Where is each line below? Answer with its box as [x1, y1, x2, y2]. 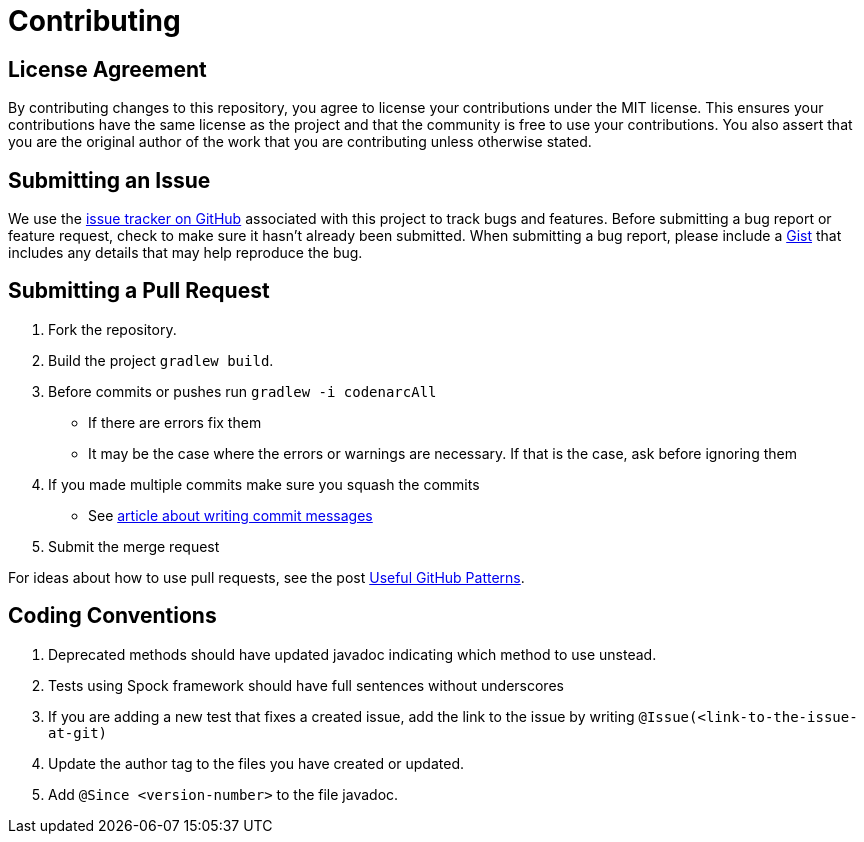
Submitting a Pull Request [8, 278, 270, 304]
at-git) [48, 724, 108, 741]
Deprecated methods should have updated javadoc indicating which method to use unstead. [48, 645, 657, 663]
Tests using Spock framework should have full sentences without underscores [48, 676, 564, 694]
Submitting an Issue [8, 167, 211, 193]
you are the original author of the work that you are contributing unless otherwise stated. [8, 133, 592, 151]
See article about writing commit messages [88, 506, 373, 524]
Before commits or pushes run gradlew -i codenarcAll [48, 382, 437, 400]
